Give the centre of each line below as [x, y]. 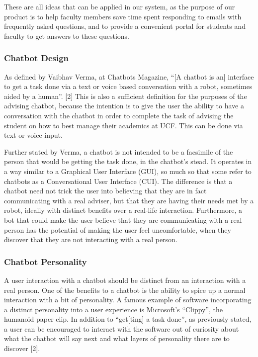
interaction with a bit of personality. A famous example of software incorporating [128, 300]
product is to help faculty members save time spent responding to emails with [123, 16]
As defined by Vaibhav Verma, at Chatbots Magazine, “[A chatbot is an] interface [129, 76]
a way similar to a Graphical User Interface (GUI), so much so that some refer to [128, 171]
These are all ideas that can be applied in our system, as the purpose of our [120, 6]
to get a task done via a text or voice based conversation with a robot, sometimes [128, 86]
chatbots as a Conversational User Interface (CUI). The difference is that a [118, 181]
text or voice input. [33, 135]
